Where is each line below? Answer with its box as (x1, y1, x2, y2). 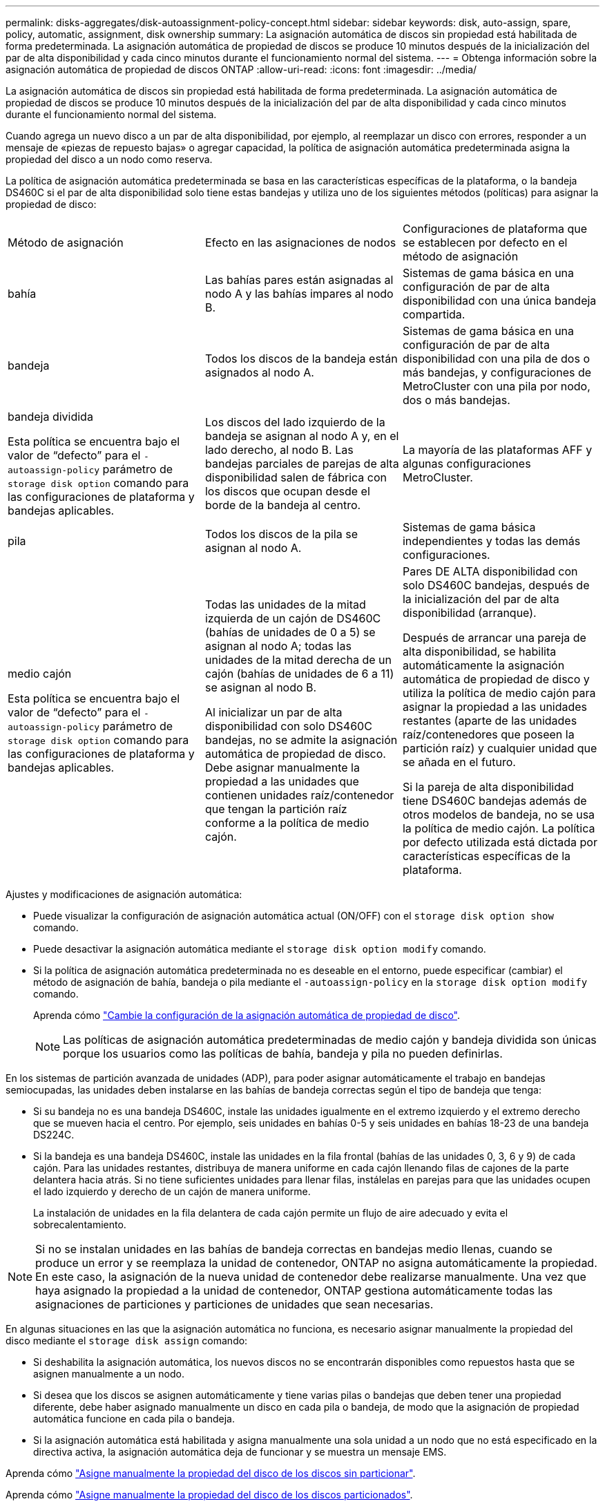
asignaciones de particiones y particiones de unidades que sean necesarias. (35, 1297, 434, 1311)
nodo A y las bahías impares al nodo (204, 287, 394, 301)
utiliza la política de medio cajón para (402, 686, 596, 700)
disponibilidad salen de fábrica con (204, 470, 387, 484)
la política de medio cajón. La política (402, 821, 595, 835)
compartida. (402, 307, 465, 321)
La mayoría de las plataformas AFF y (402, 443, 593, 457)
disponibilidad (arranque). (402, 606, 537, 620)
